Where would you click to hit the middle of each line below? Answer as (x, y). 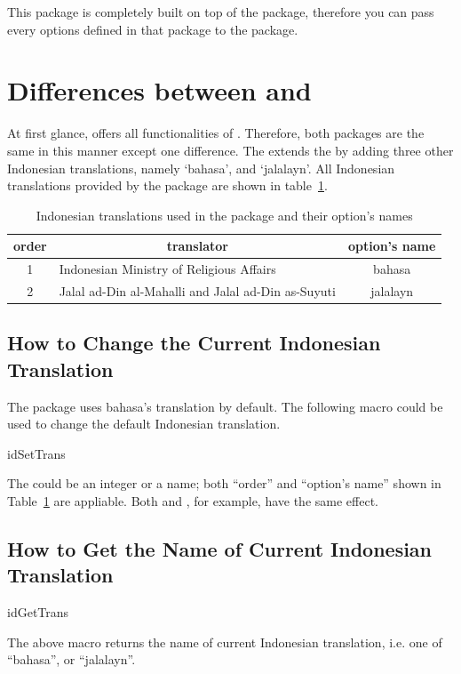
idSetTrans (36, 453)
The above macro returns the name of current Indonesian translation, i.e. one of (225, 642)
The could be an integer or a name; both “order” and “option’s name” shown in (224, 483)
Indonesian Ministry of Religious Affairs (167, 269)
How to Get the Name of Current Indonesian (220, 549)
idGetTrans (38, 612)
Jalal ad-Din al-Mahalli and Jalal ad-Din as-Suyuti (197, 290)
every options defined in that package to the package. (153, 29)
